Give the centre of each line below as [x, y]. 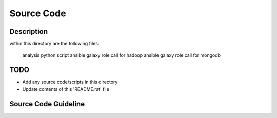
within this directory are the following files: [54, 44]
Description [29, 31]
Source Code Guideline [47, 104]
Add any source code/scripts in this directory [70, 82]
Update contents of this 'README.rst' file [66, 89]
